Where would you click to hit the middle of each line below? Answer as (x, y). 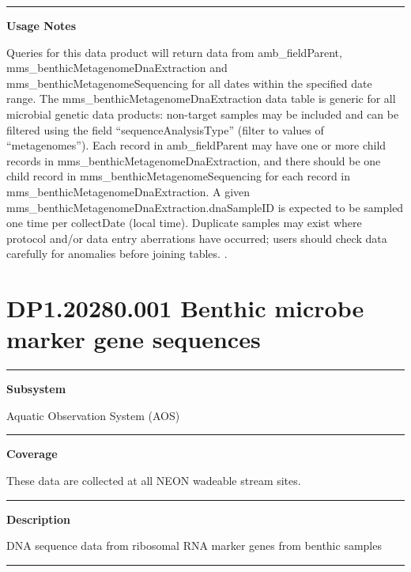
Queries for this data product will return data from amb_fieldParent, (174, 52)
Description (39, 519)
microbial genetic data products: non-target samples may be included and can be (203, 114)
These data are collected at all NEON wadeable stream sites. (154, 480)
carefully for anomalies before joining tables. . (117, 254)
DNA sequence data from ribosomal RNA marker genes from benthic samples (194, 545)
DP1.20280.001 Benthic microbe (185, 308)
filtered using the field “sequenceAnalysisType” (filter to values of (165, 129)
